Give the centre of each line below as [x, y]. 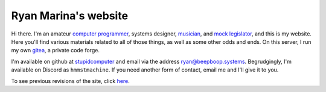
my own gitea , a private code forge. [55, 51]
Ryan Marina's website [70, 16]
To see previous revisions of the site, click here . [70, 81]
